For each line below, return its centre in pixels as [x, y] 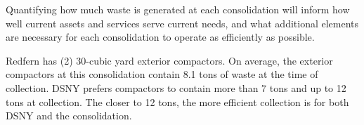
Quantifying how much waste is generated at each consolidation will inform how [178, 9]
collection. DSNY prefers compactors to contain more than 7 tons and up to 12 [176, 87]
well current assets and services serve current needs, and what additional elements [182, 23]
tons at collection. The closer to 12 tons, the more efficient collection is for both [177, 101]
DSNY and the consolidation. [69, 116]
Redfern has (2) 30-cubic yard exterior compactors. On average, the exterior [169, 60]
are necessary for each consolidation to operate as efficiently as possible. [160, 37]
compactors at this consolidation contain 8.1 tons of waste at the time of [162, 74]
